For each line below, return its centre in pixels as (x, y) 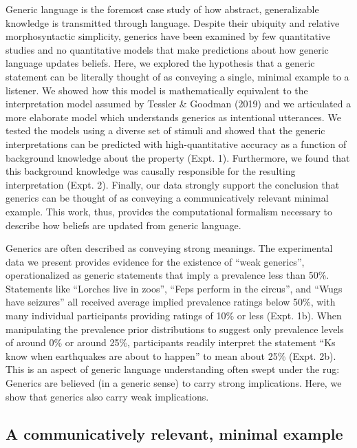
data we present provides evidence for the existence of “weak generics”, (155, 261)
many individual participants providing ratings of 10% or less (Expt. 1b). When (174, 316)
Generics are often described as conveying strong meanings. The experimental (169, 248)
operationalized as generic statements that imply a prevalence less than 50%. (167, 275)
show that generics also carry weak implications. (107, 396)
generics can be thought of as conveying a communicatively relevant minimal (167, 198)
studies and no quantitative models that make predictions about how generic (167, 49)
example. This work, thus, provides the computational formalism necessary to (169, 211)
